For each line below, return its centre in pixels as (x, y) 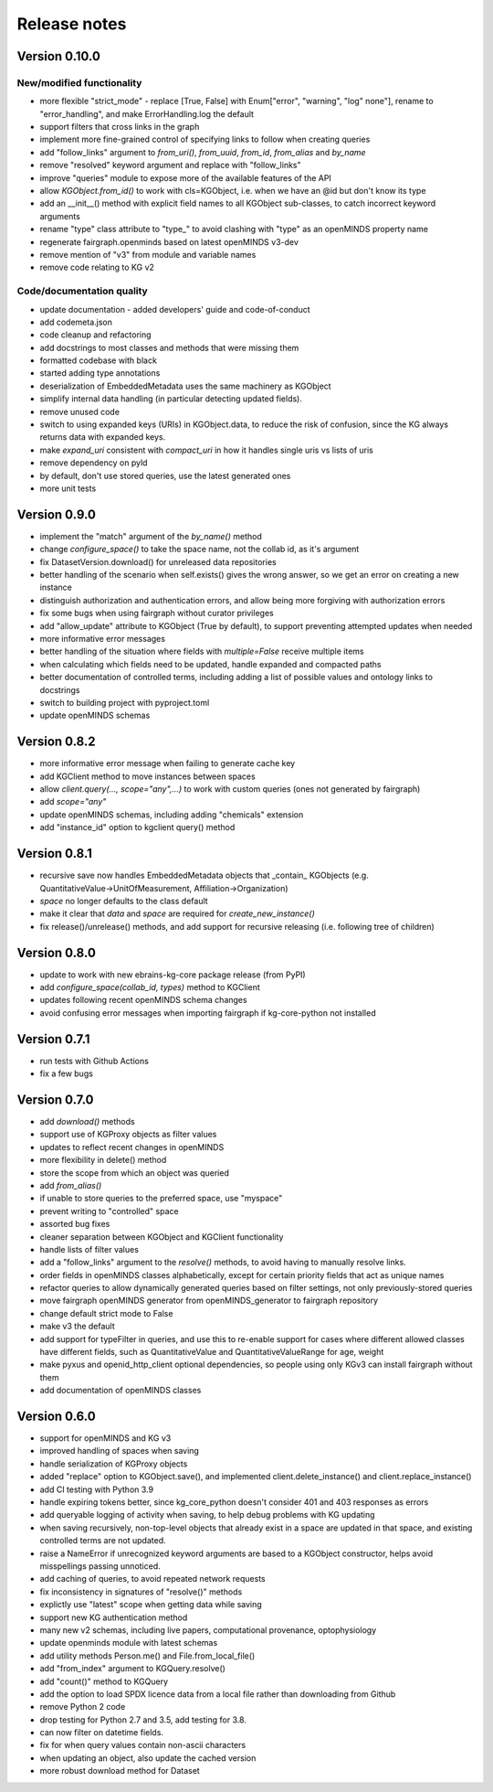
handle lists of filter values (89, 1249)
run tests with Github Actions (94, 1061)
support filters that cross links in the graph (120, 127)
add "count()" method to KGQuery (104, 1681)
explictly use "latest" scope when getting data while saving (151, 1605)
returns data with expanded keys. (103, 437)
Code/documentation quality (82, 291)
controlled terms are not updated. (103, 1541)
